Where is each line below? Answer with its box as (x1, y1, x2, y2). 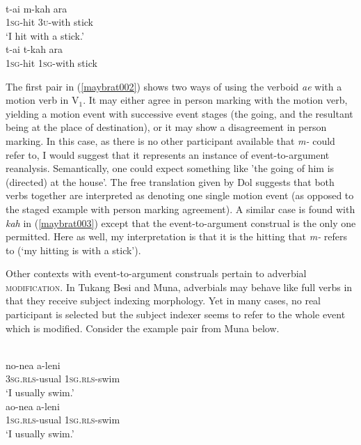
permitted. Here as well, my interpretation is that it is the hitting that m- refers (6, 229, 348, 244)
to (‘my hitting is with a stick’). (6, 242, 141, 257)
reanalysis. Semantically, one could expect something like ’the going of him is (6, 161, 335, 175)
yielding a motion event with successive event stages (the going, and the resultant (6, 106, 353, 120)
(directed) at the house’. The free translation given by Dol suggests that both (6, 174, 335, 189)
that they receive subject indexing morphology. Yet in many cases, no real (6, 293, 321, 308)
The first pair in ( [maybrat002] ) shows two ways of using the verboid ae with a (6, 79, 342, 93)
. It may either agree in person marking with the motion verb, (83, 93, 348, 107)
